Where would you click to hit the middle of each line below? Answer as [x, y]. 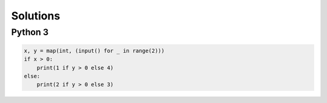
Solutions [36, 16]
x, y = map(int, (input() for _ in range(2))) [94, 51]
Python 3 [30, 32]
